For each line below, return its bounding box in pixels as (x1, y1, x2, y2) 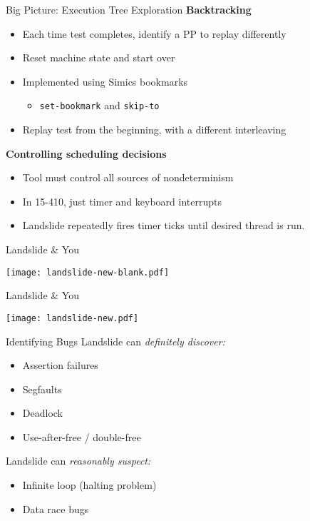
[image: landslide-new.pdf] (6, 313, 139, 323)
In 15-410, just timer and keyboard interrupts (22, 193, 222, 208)
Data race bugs (22, 501, 89, 516)
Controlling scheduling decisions (6, 146, 167, 161)
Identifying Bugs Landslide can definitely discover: (6, 333, 225, 348)
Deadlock (22, 405, 63, 420)
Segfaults (22, 381, 62, 396)
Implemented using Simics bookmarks (22, 74, 188, 88)
